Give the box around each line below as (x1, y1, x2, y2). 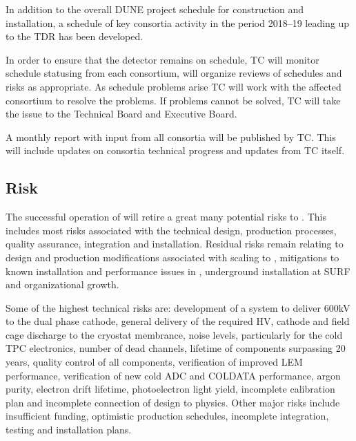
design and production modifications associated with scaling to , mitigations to (6, 250, 339, 264)
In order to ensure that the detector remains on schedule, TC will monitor (6, 52, 319, 66)
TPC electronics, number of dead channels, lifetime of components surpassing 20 (6, 341, 346, 355)
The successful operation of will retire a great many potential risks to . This (6, 209, 326, 224)
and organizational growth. (6, 277, 119, 292)
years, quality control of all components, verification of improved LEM (6, 355, 303, 369)
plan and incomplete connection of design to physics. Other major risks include (6, 395, 340, 409)
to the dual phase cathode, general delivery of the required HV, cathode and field (6, 314, 350, 328)
